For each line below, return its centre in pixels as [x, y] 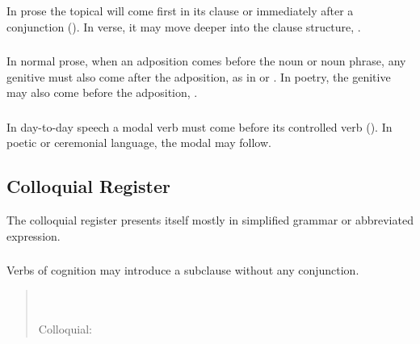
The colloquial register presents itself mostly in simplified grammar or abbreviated [210, 220]
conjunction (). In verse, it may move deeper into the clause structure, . [184, 26]
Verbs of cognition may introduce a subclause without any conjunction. [183, 270]
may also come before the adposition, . [102, 92]
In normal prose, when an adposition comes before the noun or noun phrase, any [206, 61]
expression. [34, 235]
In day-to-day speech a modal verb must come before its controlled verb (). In [199, 126]
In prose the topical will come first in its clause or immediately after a [180, 10]
